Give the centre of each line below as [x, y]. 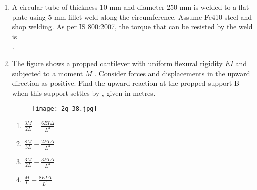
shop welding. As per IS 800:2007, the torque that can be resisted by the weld [132, 26]
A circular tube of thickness [55, 7]
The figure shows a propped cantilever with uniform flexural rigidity [117, 63]
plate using [29, 16]
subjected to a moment [47, 73]
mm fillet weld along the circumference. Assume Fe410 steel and [153, 16]
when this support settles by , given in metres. [84, 92]
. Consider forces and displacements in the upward [172, 73]
